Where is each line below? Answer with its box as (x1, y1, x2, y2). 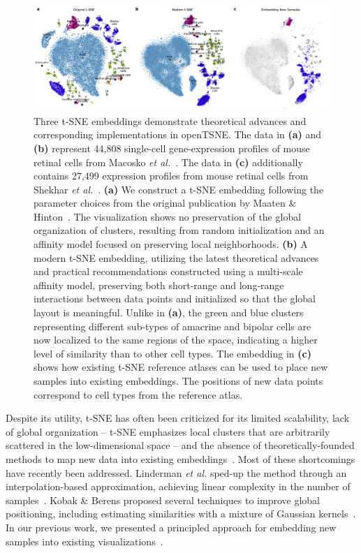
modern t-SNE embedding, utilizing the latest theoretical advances (34, 250, 319, 265)
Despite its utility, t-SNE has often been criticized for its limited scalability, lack (6, 411, 350, 425)
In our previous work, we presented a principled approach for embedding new (6, 519, 337, 534)
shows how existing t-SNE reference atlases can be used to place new (34, 360, 328, 374)
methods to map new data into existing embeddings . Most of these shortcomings (6, 451, 355, 466)
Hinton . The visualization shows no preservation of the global (34, 209, 302, 223)
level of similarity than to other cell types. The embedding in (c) (34, 346, 311, 360)
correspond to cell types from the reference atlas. (34, 387, 243, 401)
